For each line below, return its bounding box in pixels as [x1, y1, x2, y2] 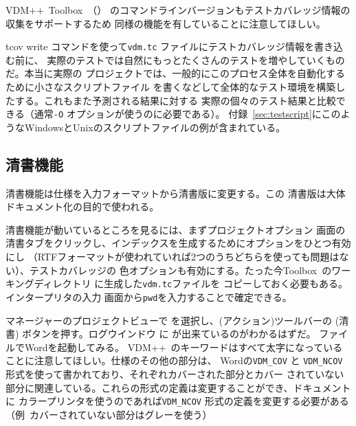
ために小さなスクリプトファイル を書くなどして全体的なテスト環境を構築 [5, 80, 336, 94]
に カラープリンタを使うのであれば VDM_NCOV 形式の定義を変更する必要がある [5, 394, 349, 408]
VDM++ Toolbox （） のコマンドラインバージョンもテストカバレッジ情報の [5, 3, 351, 16]
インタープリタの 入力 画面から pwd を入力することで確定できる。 [5, 289, 292, 304]
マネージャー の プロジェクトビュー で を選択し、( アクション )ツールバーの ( [5, 313, 340, 327]
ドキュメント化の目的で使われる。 [5, 199, 159, 214]
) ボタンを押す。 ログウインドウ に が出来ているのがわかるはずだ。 [15, 326, 316, 341]
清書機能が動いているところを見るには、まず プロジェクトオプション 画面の [5, 222, 346, 236]
